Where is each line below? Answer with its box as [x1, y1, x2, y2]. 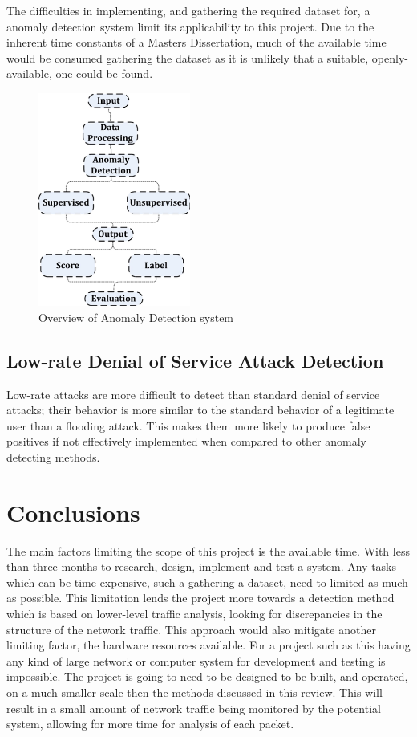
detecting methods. [6, 448, 100, 465]
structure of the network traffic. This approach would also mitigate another [6, 621, 376, 637]
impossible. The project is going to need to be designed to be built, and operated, [6, 668, 408, 685]
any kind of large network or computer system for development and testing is [6, 652, 386, 669]
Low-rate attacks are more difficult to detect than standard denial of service [6, 385, 380, 402]
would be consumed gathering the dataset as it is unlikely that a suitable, [6, 49, 369, 66]
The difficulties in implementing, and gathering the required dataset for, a [6, 2, 370, 18]
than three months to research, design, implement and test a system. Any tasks [6, 558, 397, 575]
